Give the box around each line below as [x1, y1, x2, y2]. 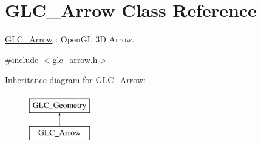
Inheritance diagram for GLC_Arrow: [5, 73, 146, 86]
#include [5, 53, 39, 66]
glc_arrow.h [52, 53, 98, 66]
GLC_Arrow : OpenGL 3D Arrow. [5, 33, 135, 46]
